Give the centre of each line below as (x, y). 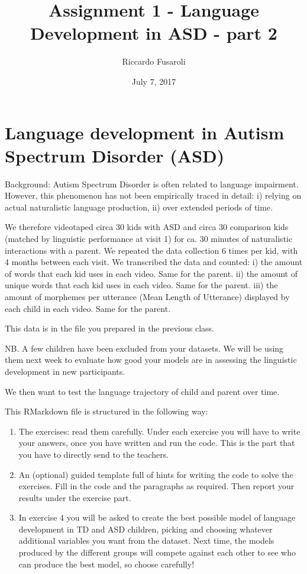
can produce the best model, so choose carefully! (106, 564)
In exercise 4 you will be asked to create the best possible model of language (157, 517)
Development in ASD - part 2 (154, 33)
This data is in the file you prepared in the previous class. (110, 328)
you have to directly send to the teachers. (94, 454)
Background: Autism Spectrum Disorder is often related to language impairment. (152, 184)
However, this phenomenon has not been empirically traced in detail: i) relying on (153, 195)
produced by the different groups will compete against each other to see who (157, 552)
